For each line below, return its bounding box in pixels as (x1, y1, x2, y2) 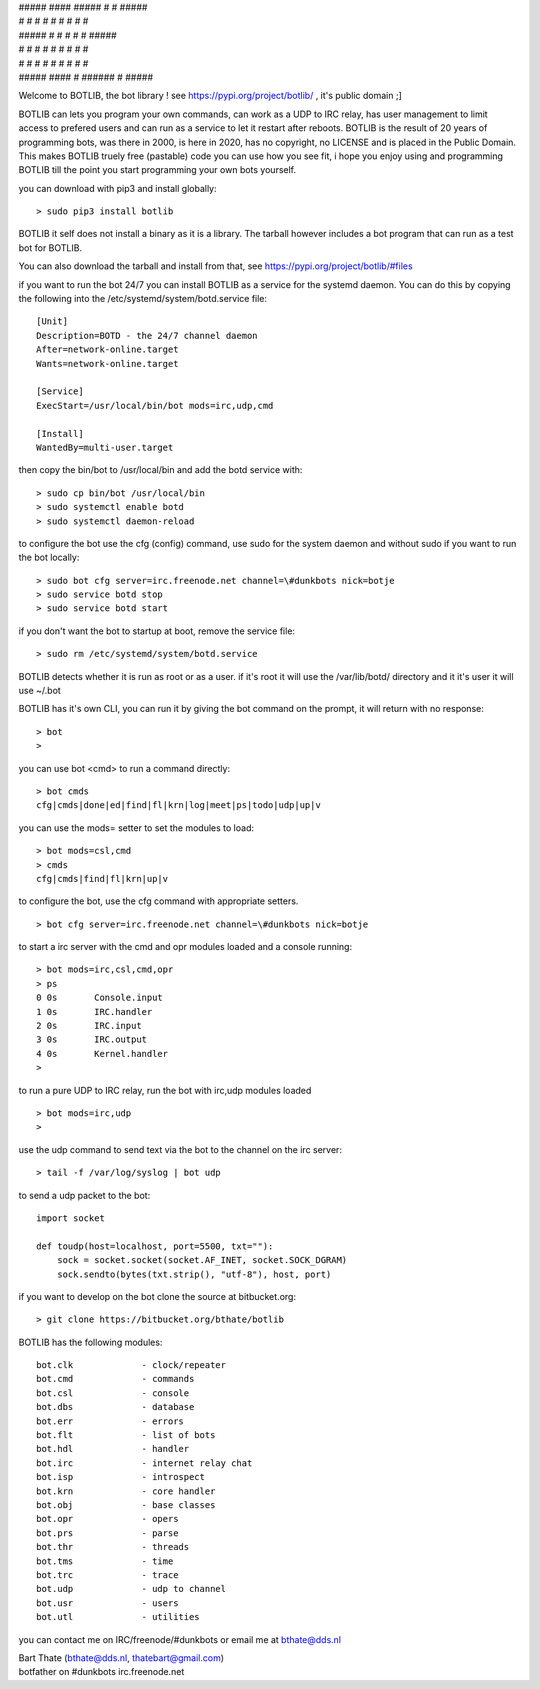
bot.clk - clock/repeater (36, 1360, 227, 1371)
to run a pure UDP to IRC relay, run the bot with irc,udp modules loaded (18, 1084, 312, 1096)
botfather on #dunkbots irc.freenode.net (18, 1666, 185, 1678)
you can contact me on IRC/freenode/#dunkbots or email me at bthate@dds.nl (18, 1633, 342, 1645)
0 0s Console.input (36, 992, 164, 1004)
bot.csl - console (36, 1387, 190, 1399)
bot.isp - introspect (36, 1471, 205, 1483)
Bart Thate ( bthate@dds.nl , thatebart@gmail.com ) (18, 1651, 225, 1664)
